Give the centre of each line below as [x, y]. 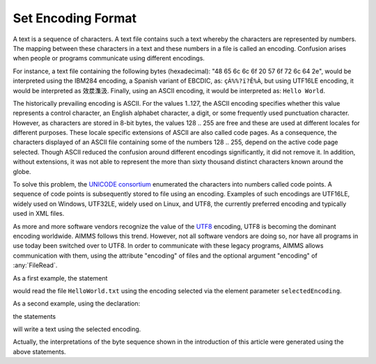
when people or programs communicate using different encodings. [109, 58]
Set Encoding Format [75, 18]
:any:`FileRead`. [35, 265]
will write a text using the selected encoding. [77, 329]
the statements [34, 316]
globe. [22, 171]
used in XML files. [39, 214]
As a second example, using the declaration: [77, 303]
